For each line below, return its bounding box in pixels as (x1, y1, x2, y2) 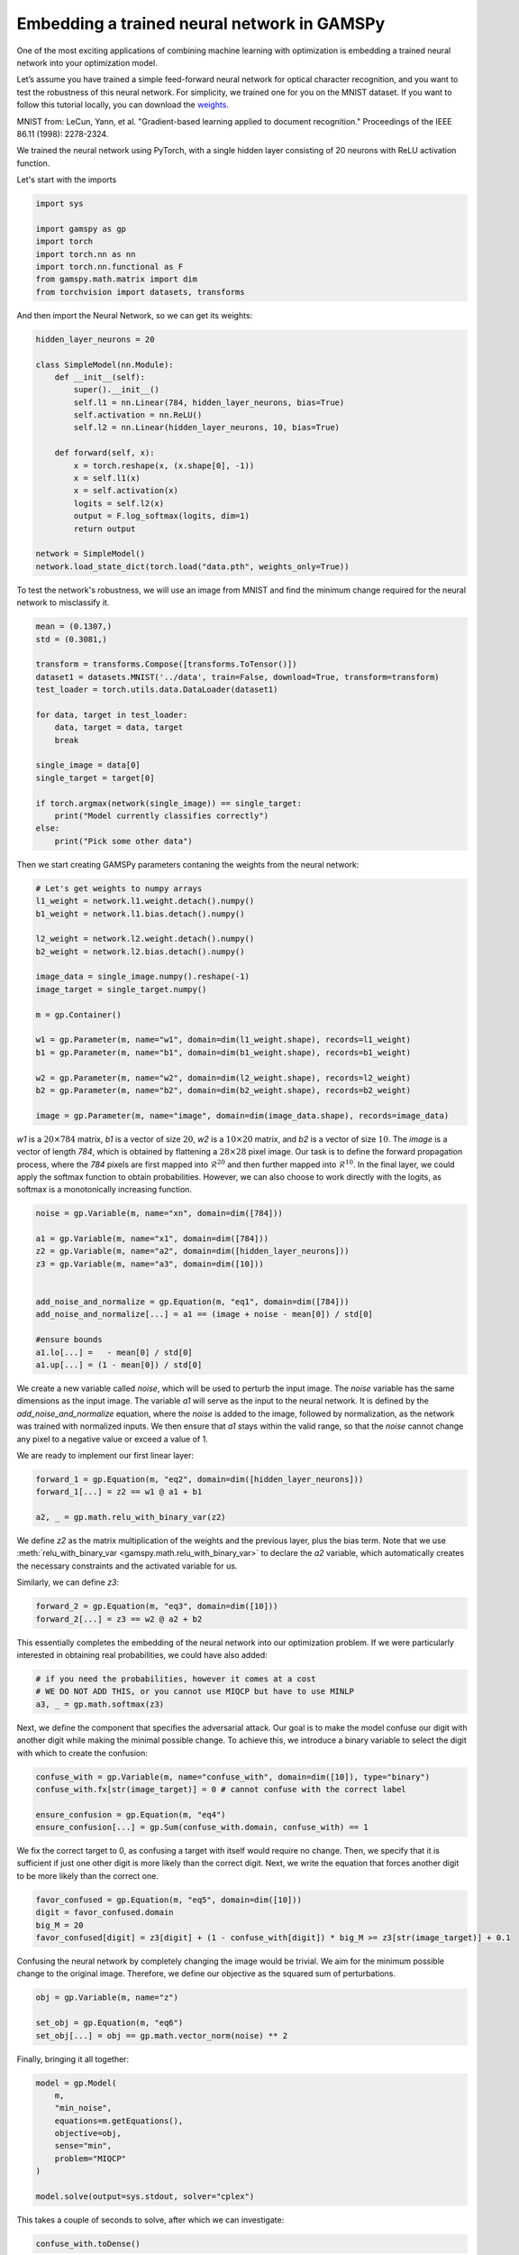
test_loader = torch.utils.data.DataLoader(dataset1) (35, 685, 278, 695)
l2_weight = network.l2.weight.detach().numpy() (35, 934, 255, 944)
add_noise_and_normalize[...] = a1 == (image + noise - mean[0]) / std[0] (35, 1309, 374, 1320)
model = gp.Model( (35, 2077, 117, 2088)
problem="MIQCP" (54, 2153, 126, 2164)
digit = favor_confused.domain (35, 1908, 175, 1918)
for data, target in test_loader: (35, 709, 188, 720)
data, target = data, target (54, 723, 184, 732)
